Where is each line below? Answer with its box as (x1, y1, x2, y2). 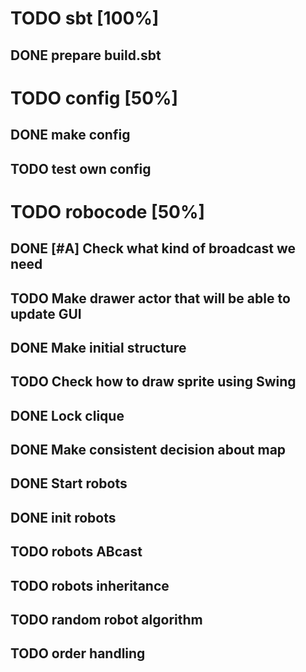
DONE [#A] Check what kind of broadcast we (10, 240, 297, 257)
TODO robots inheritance (10, 577, 170, 594)
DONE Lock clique (10, 407, 125, 424)
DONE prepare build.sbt (10, 47, 162, 64)
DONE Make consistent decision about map (10, 442, 287, 459)
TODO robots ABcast (10, 543, 143, 561)
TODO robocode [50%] (10, 200, 205, 223)
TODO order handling (10, 645, 146, 662)
